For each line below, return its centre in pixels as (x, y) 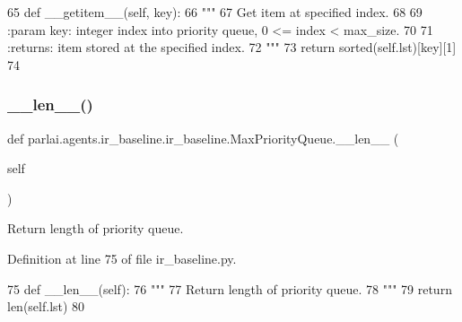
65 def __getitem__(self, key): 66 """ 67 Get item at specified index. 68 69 (215, 12)
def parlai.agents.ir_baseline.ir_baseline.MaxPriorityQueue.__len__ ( (203, 138)
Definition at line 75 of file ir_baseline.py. (122, 258)
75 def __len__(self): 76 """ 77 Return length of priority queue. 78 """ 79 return (230, 288)
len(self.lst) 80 (46, 306)
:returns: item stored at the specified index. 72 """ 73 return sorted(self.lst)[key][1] (232, 47)
